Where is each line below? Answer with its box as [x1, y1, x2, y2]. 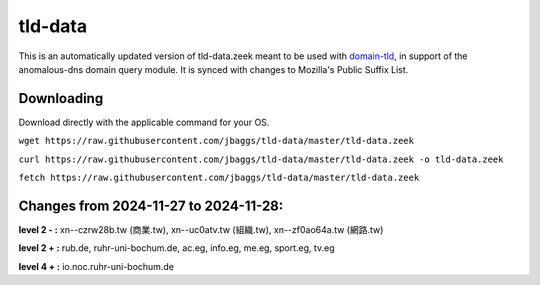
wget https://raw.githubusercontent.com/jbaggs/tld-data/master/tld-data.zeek [18, 135, 415, 147]
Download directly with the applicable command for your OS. [18, 116, 270, 128]
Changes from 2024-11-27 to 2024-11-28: [18, 197, 284, 214]
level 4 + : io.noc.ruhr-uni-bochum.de [18, 260, 175, 272]
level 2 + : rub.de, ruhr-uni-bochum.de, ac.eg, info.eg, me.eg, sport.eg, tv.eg [18, 242, 335, 254]
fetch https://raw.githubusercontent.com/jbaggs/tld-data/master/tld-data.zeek [18, 172, 420, 184]
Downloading [18, 90, 104, 107]
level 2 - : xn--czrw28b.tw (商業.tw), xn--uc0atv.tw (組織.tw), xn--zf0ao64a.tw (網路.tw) [18, 223, 384, 235]
